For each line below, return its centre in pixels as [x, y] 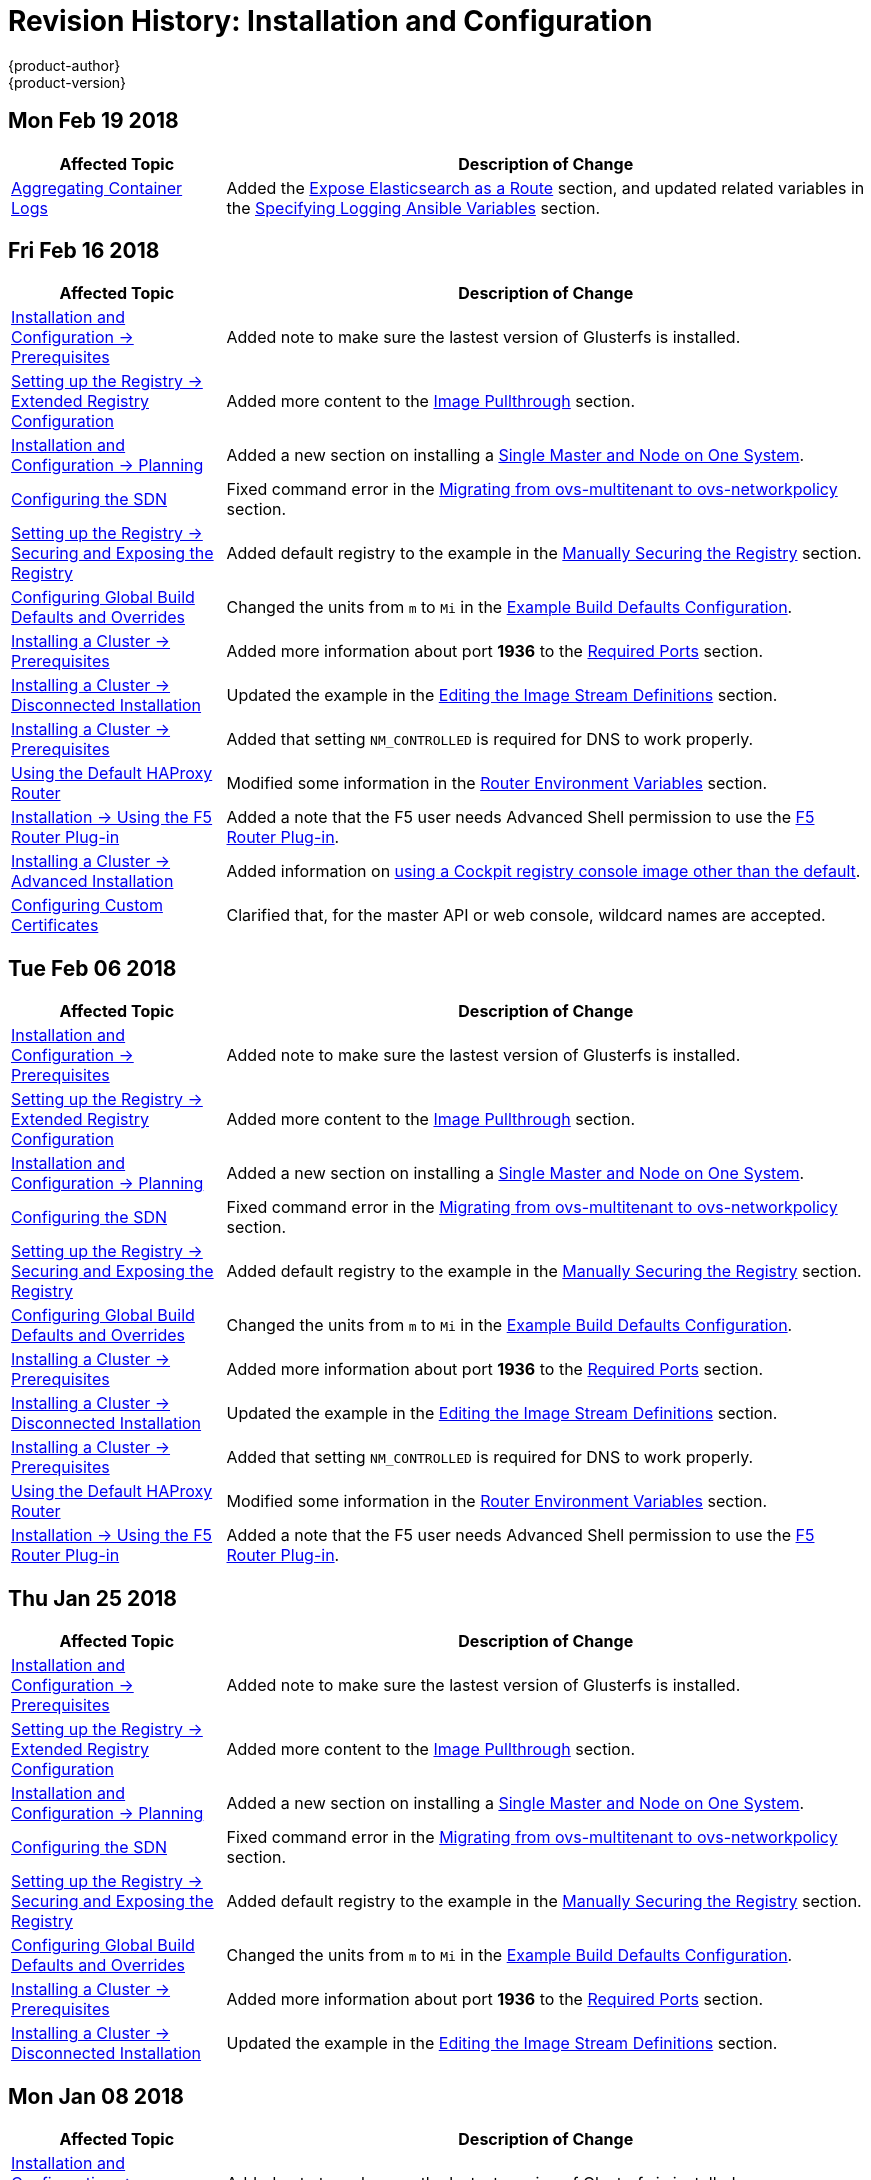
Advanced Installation [92, 881]
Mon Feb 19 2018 [93, 121]
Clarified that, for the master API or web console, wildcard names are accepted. [526, 915]
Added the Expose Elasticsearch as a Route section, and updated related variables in [545, 187]
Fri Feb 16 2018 [84, 251]
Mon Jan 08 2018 [96, 2096]
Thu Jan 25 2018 [93, 1598]
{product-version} [67, 82]
